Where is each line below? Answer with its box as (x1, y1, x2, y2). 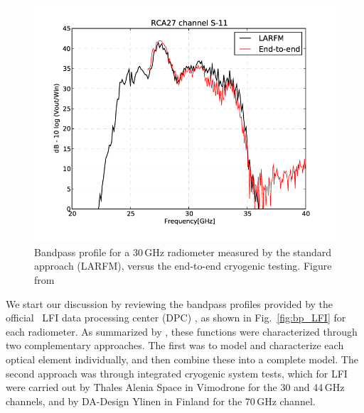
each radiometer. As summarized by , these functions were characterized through (6, 324, 358, 338)
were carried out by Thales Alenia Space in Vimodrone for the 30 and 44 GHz (6, 380, 345, 395)
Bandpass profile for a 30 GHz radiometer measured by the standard (34, 244, 332, 259)
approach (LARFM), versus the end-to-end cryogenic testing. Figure (34, 258, 332, 273)
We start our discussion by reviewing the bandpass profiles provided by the (6, 296, 333, 311)
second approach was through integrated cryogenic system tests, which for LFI (6, 365, 348, 380)
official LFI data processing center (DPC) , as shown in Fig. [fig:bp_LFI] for (6, 310, 346, 325)
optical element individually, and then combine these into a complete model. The (6, 352, 358, 366)
